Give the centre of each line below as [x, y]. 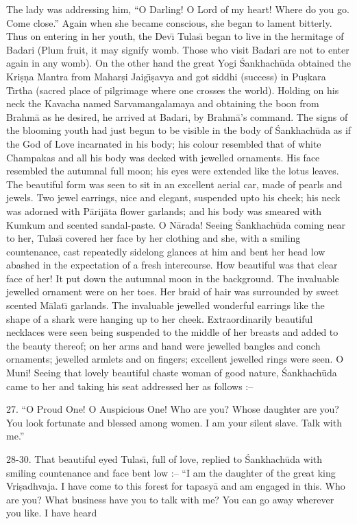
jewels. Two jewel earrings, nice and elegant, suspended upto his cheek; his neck [173, 197]
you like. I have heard [52, 513]
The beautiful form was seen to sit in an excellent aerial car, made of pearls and [174, 184]
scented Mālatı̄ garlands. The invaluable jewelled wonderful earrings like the [165, 305]
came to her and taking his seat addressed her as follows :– [130, 386]
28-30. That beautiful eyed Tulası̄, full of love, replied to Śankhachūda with [164, 459]
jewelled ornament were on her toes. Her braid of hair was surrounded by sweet [173, 292]
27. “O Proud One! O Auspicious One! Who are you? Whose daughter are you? [173, 409]
